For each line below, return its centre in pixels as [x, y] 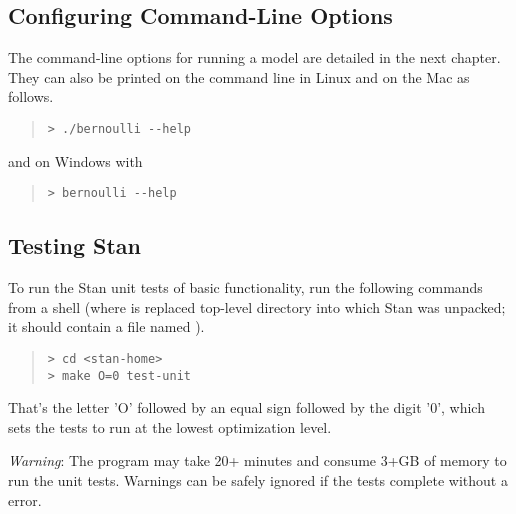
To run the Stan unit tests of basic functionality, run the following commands [245, 287]
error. [25, 499]
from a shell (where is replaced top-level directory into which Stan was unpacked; [257, 306]
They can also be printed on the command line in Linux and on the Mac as [239, 76]
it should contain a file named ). [106, 326]
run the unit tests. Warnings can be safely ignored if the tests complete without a [258, 479]
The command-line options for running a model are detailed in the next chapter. [254, 57]
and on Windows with [75, 160]
